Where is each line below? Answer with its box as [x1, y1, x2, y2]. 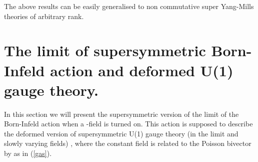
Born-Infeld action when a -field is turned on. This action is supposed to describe [4, 118, 253, 129]
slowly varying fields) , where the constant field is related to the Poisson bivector [4, 138, 251, 148]
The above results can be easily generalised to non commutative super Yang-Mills [4, 1, 254, 11]
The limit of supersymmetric [4, 40, 206, 61]
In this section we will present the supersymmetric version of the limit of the [4, 108, 239, 119]
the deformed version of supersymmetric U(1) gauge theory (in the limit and [4, 128, 238, 138]
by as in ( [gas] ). [4, 148, 52, 158]
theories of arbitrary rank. [4, 11, 84, 21]
